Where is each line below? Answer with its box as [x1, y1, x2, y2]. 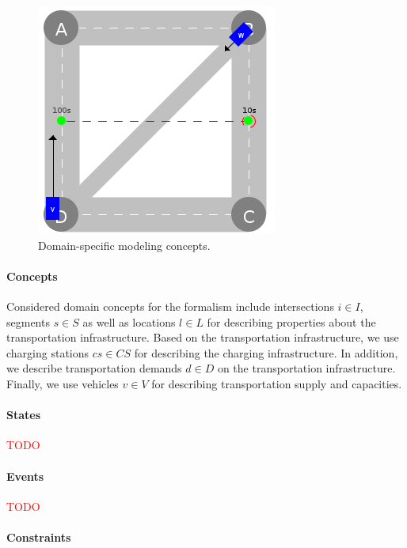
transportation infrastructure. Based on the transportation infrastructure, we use [6, 329, 399, 346]
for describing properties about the [207, 313, 376, 330]
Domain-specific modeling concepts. [38, 236, 211, 253]
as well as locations [82, 313, 176, 330]
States [6, 406, 41, 423]
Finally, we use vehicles [6, 375, 119, 391]
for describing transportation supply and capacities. [151, 375, 402, 391]
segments [6, 313, 50, 330]
